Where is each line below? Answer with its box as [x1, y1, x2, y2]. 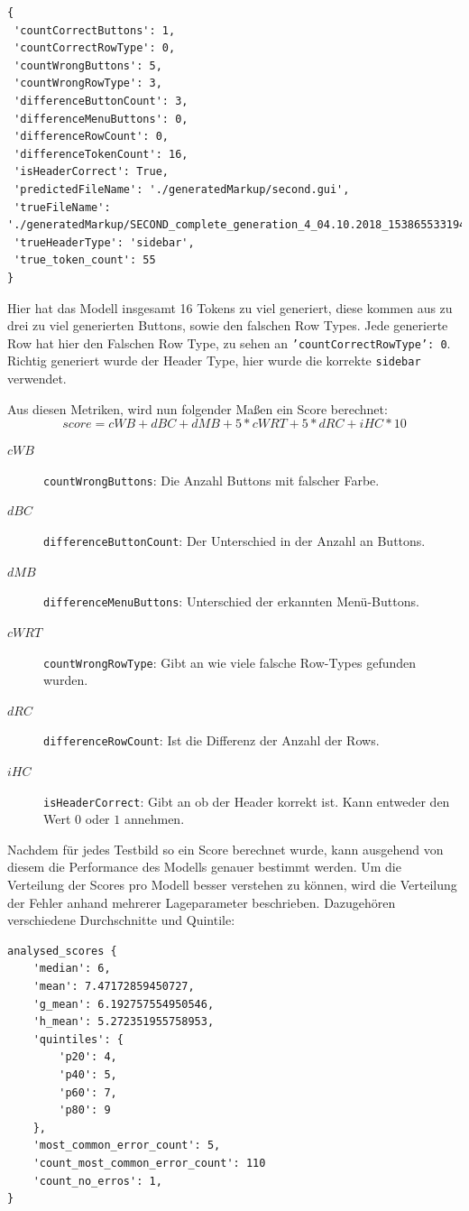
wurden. [43, 670, 88, 689]
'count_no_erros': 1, [32, 1174, 162, 1188]
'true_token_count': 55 [14, 254, 156, 267]
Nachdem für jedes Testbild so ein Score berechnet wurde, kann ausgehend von [7, 839, 444, 858]
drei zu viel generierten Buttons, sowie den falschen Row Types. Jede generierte [7, 316, 448, 335]
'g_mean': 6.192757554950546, [32, 997, 215, 1011]
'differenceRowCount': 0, [14, 130, 169, 143]
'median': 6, [32, 962, 111, 975]
